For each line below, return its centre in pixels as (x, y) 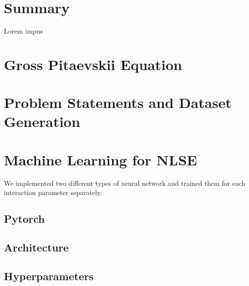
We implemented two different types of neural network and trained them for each (125, 183)
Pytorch (25, 219)
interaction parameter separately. (53, 192)
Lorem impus (24, 31)
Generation (42, 121)
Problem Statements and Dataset (118, 102)
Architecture (36, 247)
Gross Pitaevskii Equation (93, 64)
